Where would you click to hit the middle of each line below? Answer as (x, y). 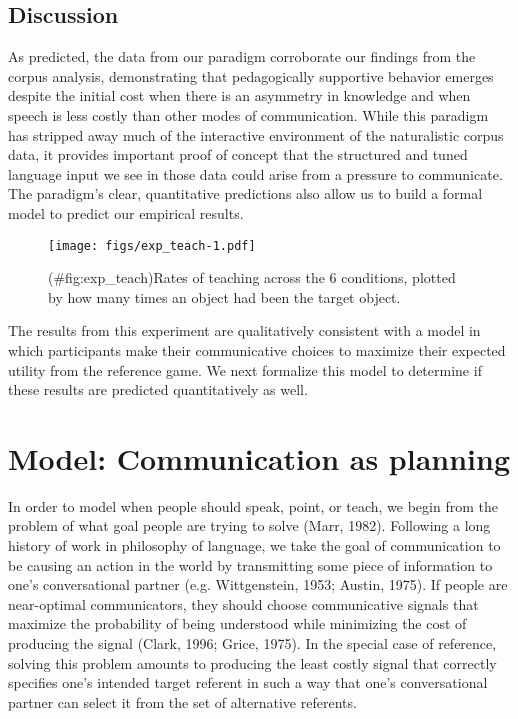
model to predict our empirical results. (126, 212)
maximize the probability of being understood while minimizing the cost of (237, 623)
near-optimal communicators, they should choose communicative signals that (243, 603)
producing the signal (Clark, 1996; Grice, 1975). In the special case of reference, (252, 643)
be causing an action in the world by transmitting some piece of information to (250, 564)
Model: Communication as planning (259, 457)
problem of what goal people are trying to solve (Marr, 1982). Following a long (249, 525)
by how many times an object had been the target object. (224, 296)
